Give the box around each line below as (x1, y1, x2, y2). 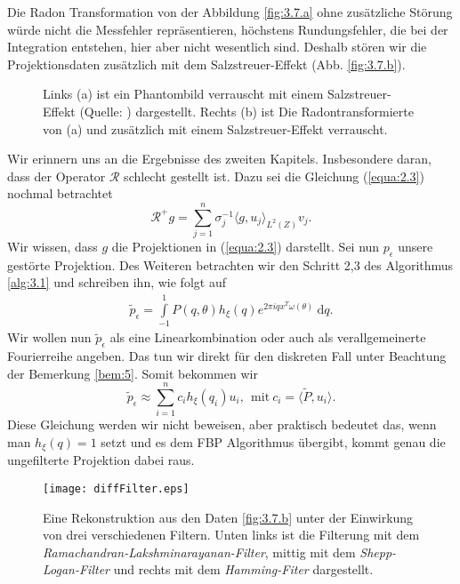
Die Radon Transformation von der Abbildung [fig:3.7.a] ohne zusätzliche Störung (7, 3, 453, 20)
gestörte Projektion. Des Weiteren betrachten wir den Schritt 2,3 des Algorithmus (7, 255, 454, 274)
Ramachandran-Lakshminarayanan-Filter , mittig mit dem (43, 542, 356, 561)
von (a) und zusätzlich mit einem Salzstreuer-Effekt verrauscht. (43, 119, 388, 138)
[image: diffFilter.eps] (43, 482, 190, 495)
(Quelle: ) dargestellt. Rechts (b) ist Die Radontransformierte (79, 101, 414, 120)
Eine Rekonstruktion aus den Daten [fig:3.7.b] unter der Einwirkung (43, 508, 414, 526)
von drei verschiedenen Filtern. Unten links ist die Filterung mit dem (43, 525, 420, 544)
